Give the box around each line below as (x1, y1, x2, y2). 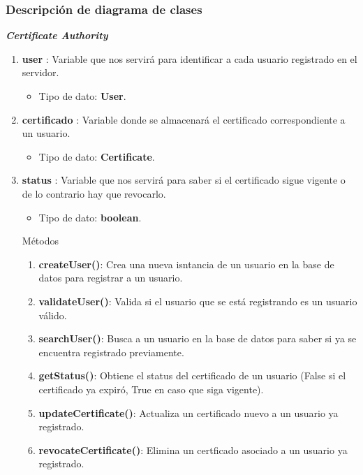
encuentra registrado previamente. (38, 344, 184, 359)
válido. (38, 307, 67, 322)
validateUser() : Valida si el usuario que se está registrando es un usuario (38, 293, 357, 308)
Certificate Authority (6, 28, 108, 43)
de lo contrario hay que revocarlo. (22, 186, 166, 200)
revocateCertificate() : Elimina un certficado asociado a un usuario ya (38, 442, 348, 457)
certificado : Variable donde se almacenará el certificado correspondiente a (22, 112, 346, 126)
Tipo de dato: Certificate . (38, 149, 155, 163)
